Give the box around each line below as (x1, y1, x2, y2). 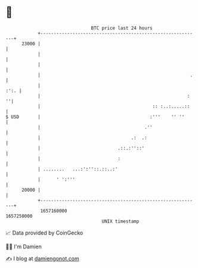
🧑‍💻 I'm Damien (5, 243, 42, 250)
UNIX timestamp (101, 218, 140, 224)
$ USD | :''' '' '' (5, 113, 185, 120)
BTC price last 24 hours (91, 25, 153, 31)
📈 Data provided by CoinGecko (5, 229, 83, 236)
